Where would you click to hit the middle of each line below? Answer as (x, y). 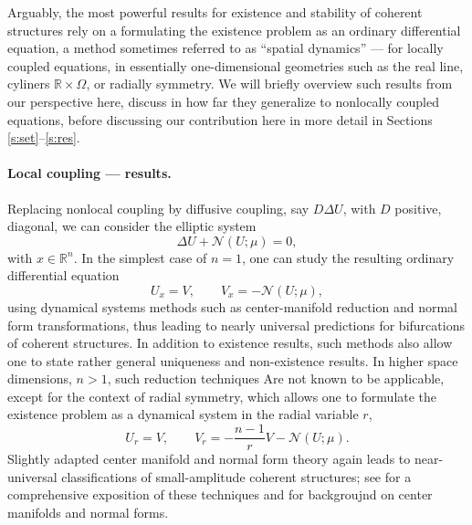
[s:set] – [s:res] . (44, 137)
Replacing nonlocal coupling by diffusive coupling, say (158, 208)
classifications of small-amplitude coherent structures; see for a (236, 476)
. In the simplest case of (140, 257)
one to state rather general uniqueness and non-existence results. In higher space (233, 360)
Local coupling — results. (89, 173)
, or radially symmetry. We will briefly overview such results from (269, 84)
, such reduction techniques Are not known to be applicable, (276, 378)
